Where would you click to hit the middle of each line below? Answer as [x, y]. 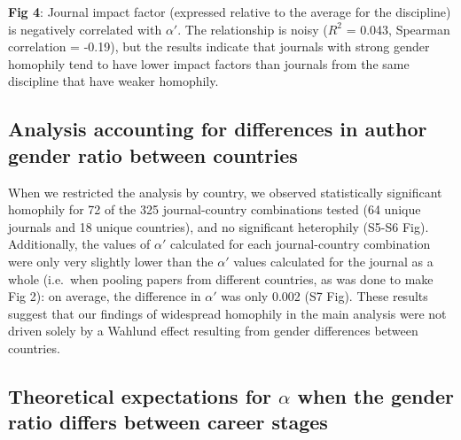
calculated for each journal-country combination [300, 244]
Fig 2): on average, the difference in [105, 296]
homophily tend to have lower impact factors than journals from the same [209, 63]
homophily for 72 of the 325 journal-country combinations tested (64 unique [215, 209]
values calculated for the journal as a [333, 261]
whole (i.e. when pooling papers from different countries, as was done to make [221, 278]
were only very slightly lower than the [111, 261]
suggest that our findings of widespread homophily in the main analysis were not [227, 313]
